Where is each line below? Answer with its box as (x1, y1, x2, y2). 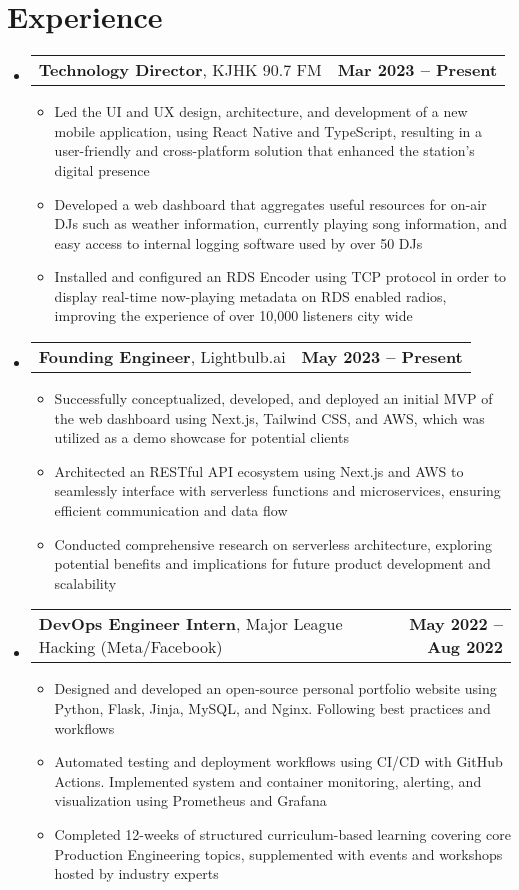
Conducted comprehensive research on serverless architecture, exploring (54, 533, 492, 554)
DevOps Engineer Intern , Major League (38, 612, 343, 636)
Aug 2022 (427, 635, 503, 659)
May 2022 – (409, 612, 503, 636)
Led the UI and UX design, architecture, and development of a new (54, 101, 468, 122)
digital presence (54, 159, 150, 180)
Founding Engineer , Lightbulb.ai (38, 345, 286, 369)
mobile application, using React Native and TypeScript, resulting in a (54, 120, 483, 141)
